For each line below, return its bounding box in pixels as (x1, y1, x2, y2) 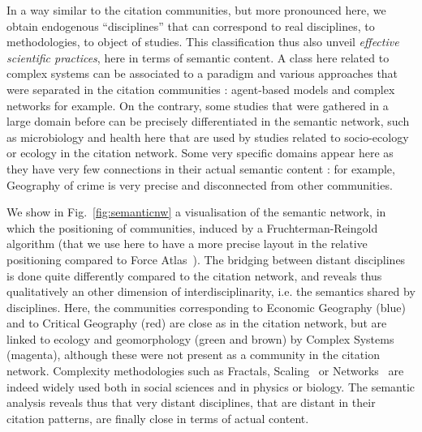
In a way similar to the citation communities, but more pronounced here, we (6, 2, 386, 18)
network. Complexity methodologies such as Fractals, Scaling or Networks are (6, 362, 404, 379)
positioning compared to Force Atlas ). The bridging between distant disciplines (6, 250, 406, 267)
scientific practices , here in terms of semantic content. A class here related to (6, 49, 390, 66)
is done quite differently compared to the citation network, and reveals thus (6, 267, 382, 284)
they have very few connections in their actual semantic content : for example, (6, 160, 395, 177)
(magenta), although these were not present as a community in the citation (6, 346, 380, 363)
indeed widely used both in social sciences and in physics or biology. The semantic (6, 378, 416, 395)
